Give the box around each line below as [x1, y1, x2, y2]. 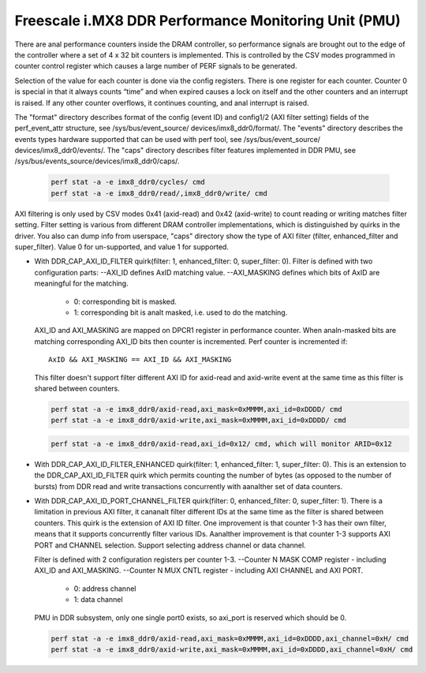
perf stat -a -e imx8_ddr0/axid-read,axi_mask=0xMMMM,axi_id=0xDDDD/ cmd [50, 405, 342, 413]
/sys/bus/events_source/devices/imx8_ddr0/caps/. [14, 156, 180, 166]
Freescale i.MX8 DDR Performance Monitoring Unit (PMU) [14, 12, 402, 29]
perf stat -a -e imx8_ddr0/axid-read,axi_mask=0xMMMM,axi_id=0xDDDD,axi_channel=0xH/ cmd [50, 634, 409, 643]
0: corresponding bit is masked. [73, 297, 177, 306]
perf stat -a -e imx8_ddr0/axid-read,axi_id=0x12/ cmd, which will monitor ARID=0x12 [50, 439, 392, 448]
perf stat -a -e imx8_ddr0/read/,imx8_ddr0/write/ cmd [50, 189, 267, 197]
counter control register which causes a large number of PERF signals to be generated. [14, 62, 297, 71]
